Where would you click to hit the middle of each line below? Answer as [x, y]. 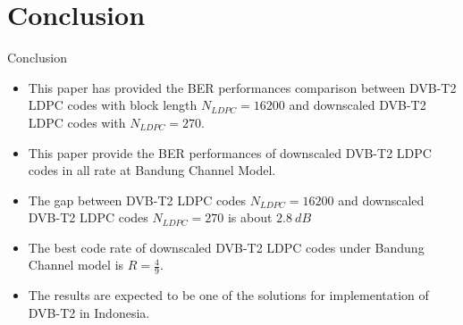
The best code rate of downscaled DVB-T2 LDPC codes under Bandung [226, 247]
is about [250, 217]
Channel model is [76, 265]
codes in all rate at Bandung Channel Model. [152, 170]
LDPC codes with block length [113, 105]
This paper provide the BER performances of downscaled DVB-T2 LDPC [230, 152]
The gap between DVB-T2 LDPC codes [137, 200]
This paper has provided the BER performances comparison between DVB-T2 [242, 87]
